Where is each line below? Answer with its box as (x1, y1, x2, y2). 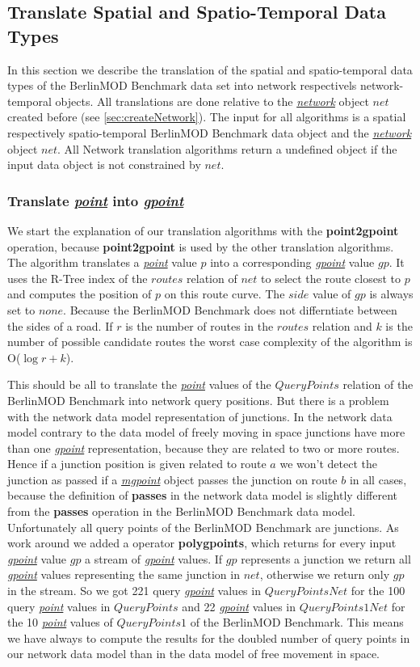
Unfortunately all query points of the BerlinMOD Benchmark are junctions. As (7, 518, 399, 535)
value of (312, 285, 351, 302)
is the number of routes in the (125, 317, 274, 334)
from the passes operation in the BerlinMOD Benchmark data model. (7, 503, 355, 520)
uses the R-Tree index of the (7, 269, 148, 286)
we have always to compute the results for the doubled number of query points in (7, 629, 410, 646)
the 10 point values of (7, 614, 113, 631)
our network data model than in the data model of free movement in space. (7, 645, 380, 662)
